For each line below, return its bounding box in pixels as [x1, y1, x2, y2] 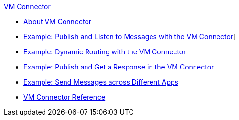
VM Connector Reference [23, 93, 106, 101]
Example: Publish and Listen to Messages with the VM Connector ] [23, 33, 236, 41]
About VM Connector [23, 17, 92, 26]
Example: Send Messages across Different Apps [23, 78, 178, 86]
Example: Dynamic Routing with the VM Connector [23, 48, 186, 56]
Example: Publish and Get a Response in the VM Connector [23, 63, 214, 71]
